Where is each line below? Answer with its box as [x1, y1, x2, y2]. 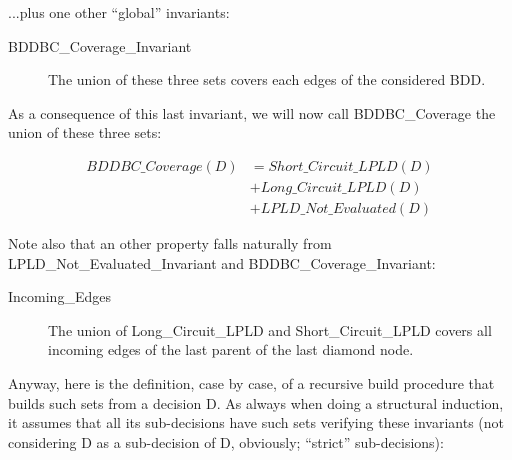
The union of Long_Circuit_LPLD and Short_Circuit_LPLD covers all [48, 319, 492, 340]
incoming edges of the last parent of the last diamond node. [48, 339, 414, 360]
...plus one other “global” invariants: [8, 2, 230, 22]
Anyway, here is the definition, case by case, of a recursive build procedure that [8, 373, 495, 394]
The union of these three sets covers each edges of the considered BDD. [48, 69, 486, 90]
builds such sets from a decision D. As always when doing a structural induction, [8, 392, 504, 413]
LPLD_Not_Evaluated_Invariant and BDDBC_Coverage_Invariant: [8, 252, 436, 273]
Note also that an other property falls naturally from [8, 233, 332, 254]
